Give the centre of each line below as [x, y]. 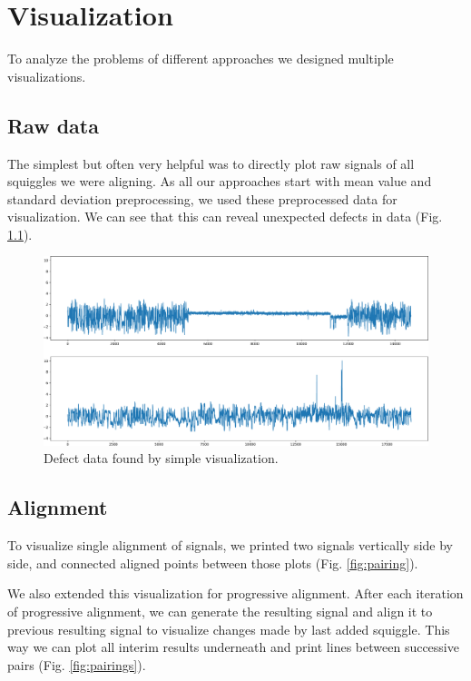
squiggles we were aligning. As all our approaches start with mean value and [220, 181]
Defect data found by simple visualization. [161, 458]
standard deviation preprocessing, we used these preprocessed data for [202, 198]
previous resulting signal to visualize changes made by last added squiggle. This [229, 629]
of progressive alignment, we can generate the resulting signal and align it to [220, 611]
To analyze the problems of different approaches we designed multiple [201, 59]
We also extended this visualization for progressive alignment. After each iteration [235, 593]
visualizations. [47, 76]
